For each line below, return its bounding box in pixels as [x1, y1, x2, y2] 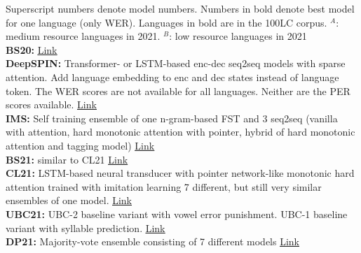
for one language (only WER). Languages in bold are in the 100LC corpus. [6, 15, 327, 29]
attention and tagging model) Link [6, 138, 155, 152]
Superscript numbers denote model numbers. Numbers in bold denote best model [6, 1, 355, 15]
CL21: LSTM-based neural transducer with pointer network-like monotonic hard [6, 166, 355, 180]
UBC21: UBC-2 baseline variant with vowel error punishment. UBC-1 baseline [6, 206, 348, 221]
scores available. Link [6, 97, 97, 112]
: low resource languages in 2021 [169, 29, 307, 43]
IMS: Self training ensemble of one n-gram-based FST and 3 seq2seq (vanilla [6, 110, 338, 125]
